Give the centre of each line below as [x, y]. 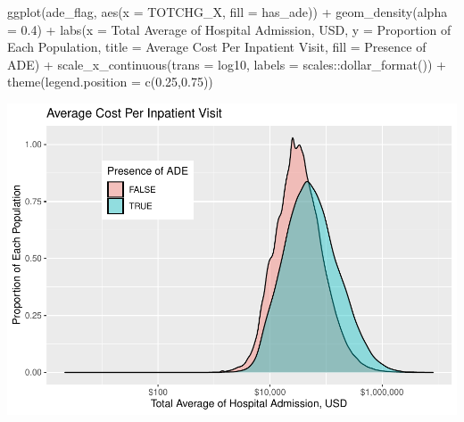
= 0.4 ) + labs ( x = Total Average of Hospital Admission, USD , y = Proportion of [229, 29]
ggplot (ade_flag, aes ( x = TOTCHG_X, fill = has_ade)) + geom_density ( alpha [228, 12]
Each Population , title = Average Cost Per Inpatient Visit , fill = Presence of [217, 47]
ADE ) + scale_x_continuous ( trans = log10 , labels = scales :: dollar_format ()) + [227, 64]
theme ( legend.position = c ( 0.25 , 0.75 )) [110, 82]
